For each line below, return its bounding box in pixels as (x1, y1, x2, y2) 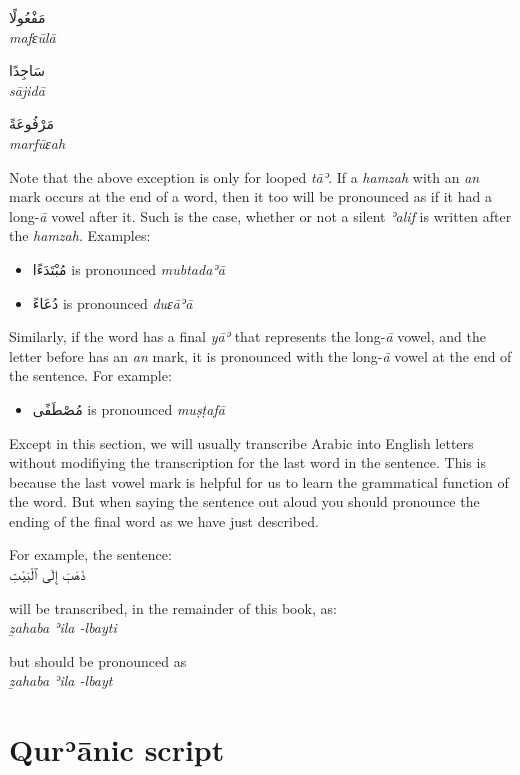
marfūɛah (9, 132, 66, 153)
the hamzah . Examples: (9, 225, 151, 246)
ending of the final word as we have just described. (9, 510, 319, 531)
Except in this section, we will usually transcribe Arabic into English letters (9, 432, 474, 453)
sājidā (9, 79, 45, 100)
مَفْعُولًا (9, 7, 46, 27)
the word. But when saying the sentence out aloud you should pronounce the (9, 491, 480, 512)
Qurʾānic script (9, 729, 225, 770)
